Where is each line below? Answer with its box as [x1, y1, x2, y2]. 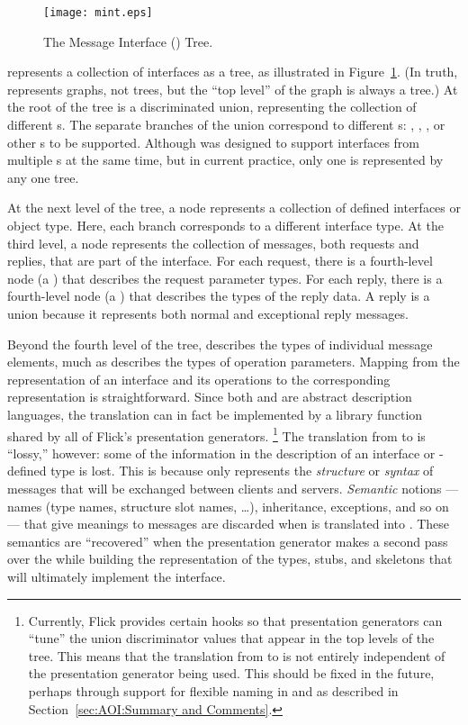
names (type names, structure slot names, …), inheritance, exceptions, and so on [7, 496, 449, 515]
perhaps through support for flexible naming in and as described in [28, 681, 399, 700]
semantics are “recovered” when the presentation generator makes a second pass [7, 531, 448, 550]
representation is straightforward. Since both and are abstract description [7, 387, 412, 406]
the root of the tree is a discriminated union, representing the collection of [7, 97, 417, 116]
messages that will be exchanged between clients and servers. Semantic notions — [7, 478, 459, 497]
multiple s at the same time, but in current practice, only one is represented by [7, 150, 444, 169]
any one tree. [7, 168, 79, 186]
